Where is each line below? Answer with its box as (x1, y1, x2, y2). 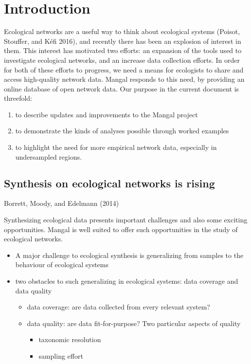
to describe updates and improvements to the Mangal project (15, 109, 198, 119)
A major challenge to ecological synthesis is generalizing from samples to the (15, 250, 244, 260)
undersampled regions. (15, 151, 82, 162)
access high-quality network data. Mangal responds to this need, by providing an (4, 74, 245, 84)
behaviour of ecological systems (15, 259, 108, 270)
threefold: (4, 93, 33, 103)
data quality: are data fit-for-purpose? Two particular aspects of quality (27, 318, 241, 328)
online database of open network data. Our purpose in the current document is (4, 83, 239, 93)
